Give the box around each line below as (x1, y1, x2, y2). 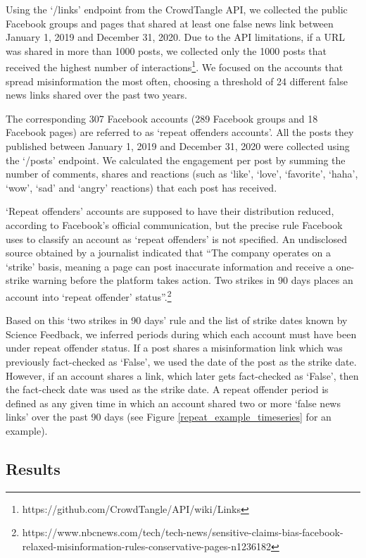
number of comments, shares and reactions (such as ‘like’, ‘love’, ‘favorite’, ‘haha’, (6, 166, 358, 181)
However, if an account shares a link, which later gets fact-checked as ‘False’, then (6, 368, 359, 383)
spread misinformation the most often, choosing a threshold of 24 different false (6, 73, 348, 88)
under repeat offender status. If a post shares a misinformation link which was (6, 340, 343, 355)
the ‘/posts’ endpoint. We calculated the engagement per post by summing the (6, 152, 346, 167)
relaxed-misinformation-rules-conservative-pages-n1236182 (22, 538, 271, 553)
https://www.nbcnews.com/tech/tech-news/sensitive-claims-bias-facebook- (22, 525, 343, 540)
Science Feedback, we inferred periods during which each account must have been (6, 326, 357, 341)
